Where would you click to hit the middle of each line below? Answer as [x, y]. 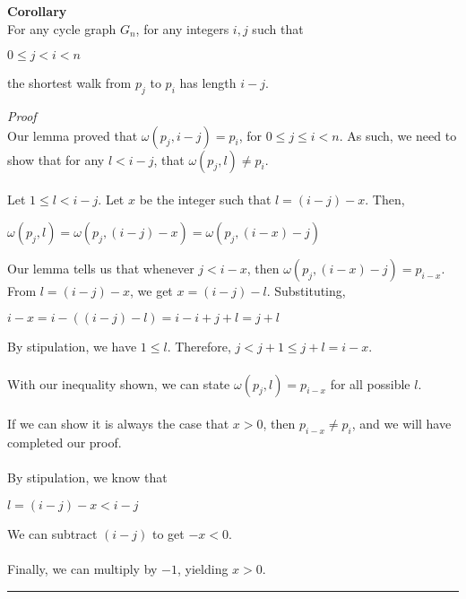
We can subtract [52, 533]
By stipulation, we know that [87, 477]
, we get [151, 290]
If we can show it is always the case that [118, 424]
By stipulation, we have [72, 347]
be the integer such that [205, 200]
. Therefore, [199, 347]
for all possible [370, 383]
